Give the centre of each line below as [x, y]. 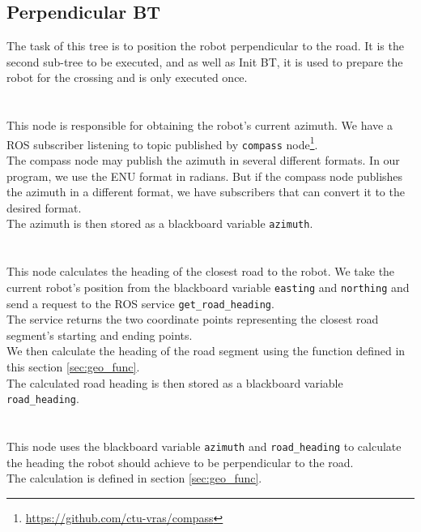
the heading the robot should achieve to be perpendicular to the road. [180, 462]
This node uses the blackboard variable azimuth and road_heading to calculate [204, 446]
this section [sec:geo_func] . [73, 366]
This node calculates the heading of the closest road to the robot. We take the [201, 271]
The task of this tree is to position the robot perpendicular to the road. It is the [205, 46]
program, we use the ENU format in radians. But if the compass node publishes [205, 176]
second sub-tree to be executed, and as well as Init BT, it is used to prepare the [205, 61]
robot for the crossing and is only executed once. [127, 77]
